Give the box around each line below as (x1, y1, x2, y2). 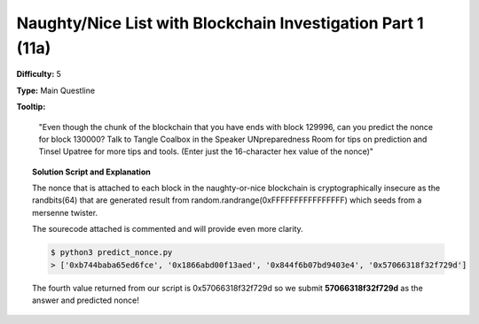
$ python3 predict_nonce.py (50, 248, 173, 258)
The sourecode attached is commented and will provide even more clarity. (32, 224, 303, 235)
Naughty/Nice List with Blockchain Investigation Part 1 (16, 13, 425, 33)
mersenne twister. (32, 207, 98, 218)
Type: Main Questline (16, 85, 96, 96)
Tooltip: (16, 102, 46, 112)
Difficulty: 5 (16, 69, 62, 80)
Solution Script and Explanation (32, 166, 151, 177)
